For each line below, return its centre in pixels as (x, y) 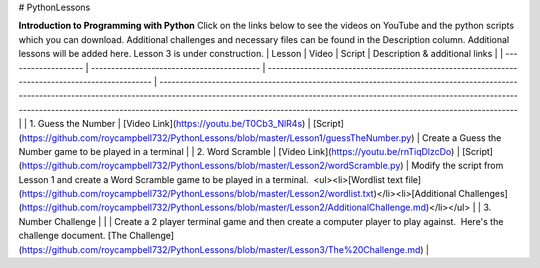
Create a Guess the (461, 137)
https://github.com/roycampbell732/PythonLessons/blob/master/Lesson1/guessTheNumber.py (216, 137)
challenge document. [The (73, 236)
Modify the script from (457, 166)
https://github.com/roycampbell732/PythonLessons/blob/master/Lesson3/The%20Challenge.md (221, 249)
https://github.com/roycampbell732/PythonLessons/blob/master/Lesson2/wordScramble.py (211, 166)
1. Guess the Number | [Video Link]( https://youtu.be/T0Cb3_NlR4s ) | (170, 124)
